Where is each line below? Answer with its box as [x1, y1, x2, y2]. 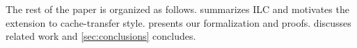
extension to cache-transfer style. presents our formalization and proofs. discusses [6, 15, 351, 29]
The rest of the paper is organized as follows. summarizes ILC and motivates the [6, 2, 349, 16]
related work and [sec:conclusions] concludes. [6, 29, 196, 43]
